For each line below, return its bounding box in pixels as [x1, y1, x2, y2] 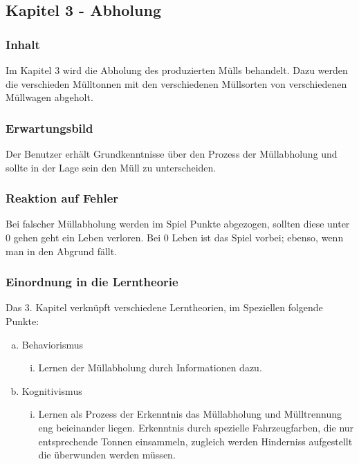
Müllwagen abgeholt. [6, 90, 93, 104]
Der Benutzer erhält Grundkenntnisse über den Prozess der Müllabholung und [6, 147, 338, 160]
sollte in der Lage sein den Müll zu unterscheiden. [6, 160, 217, 174]
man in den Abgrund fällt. [6, 243, 118, 258]
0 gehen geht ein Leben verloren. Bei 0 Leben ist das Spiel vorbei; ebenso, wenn [6, 230, 344, 244]
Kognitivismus [21, 383, 82, 398]
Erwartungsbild [6, 119, 93, 136]
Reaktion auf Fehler [6, 189, 119, 207]
